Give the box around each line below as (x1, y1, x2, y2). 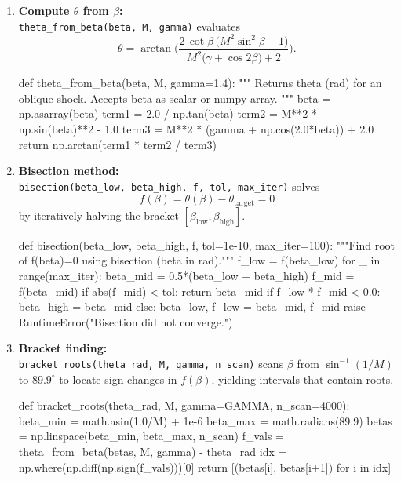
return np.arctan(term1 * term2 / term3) (18, 136, 217, 152)
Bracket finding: (18, 340, 108, 356)
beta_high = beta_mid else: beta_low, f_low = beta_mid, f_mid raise (18, 298, 366, 315)
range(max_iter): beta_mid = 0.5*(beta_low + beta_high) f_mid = (18, 268, 355, 284)
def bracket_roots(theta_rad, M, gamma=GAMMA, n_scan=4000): (18, 397, 350, 414)
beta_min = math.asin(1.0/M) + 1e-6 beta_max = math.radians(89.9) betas (18, 412, 392, 428)
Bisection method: (18, 162, 119, 179)
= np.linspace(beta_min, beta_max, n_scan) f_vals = (18, 428, 284, 444)
